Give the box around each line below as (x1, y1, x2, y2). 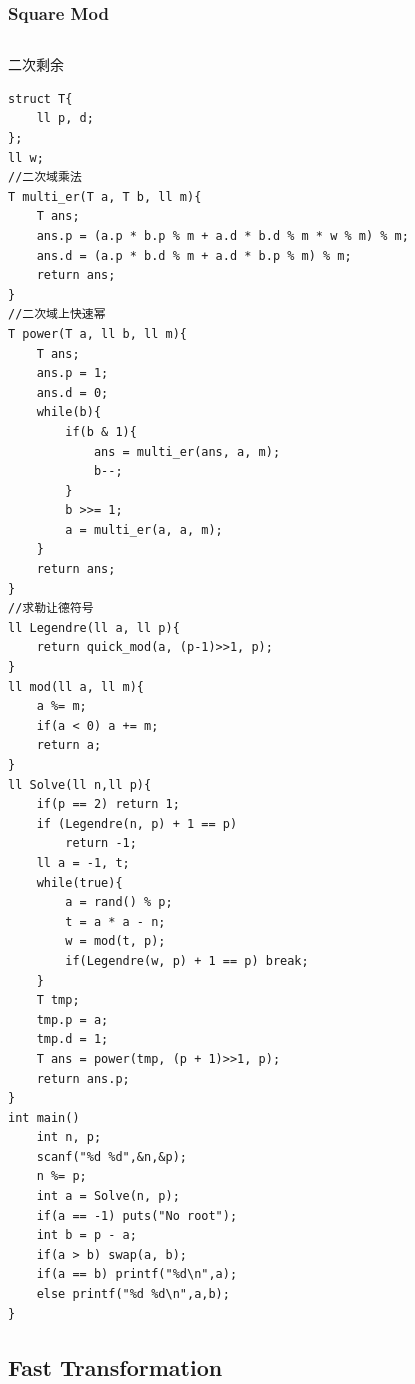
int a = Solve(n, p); (36, 1189, 180, 1204)
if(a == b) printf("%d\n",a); (36, 1267, 238, 1282)
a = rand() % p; (65, 895, 173, 910)
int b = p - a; (36, 1228, 137, 1243)
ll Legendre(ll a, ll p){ (8, 620, 180, 635)
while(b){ (36, 405, 102, 420)
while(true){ (36, 875, 123, 890)
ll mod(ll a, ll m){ (8, 679, 145, 694)
